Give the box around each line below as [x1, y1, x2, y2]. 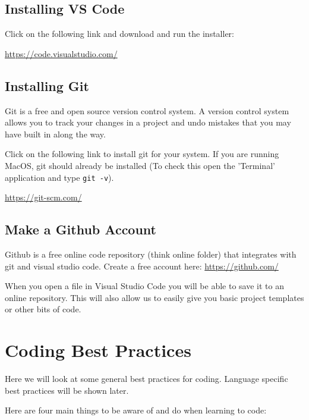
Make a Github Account [5, 220, 157, 239]
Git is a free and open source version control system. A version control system [5, 104, 289, 117]
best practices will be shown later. [5, 384, 129, 396]
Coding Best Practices [5, 338, 191, 362]
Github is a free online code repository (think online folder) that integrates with [5, 248, 297, 261]
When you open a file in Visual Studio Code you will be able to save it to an [5, 280, 284, 292]
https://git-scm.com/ [5, 191, 82, 203]
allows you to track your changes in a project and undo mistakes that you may [5, 116, 291, 128]
